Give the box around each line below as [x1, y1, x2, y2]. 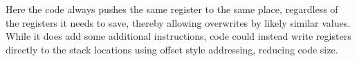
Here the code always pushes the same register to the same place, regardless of [6, 2, 338, 16]
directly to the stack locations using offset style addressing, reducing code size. [6, 42, 338, 56]
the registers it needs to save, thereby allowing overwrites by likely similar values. [6, 15, 351, 29]
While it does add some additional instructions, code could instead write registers [6, 29, 351, 43]
